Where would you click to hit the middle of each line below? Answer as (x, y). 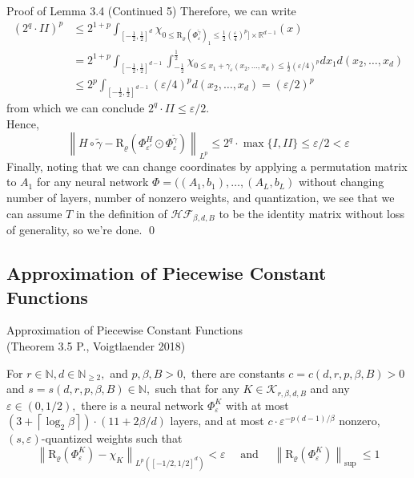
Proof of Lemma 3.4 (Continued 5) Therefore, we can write (151, 10)
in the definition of (121, 213)
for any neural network (92, 182)
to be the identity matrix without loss (312, 213)
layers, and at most (217, 421)
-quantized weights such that (112, 438)
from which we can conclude (76, 107)
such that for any (197, 389)
